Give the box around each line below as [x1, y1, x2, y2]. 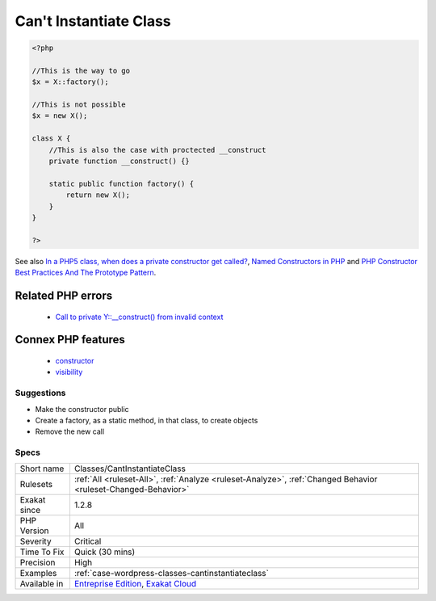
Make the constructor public [35, 404, 129, 414]
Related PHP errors [15, 288, 113, 302]
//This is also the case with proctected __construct [48, 145, 266, 154]
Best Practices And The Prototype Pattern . [15, 267, 157, 278]
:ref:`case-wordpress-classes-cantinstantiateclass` [73, 568, 270, 579]
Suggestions [15, 388, 66, 399]
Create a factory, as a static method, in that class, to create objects [35, 415, 258, 425]
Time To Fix [19, 546, 65, 557]
